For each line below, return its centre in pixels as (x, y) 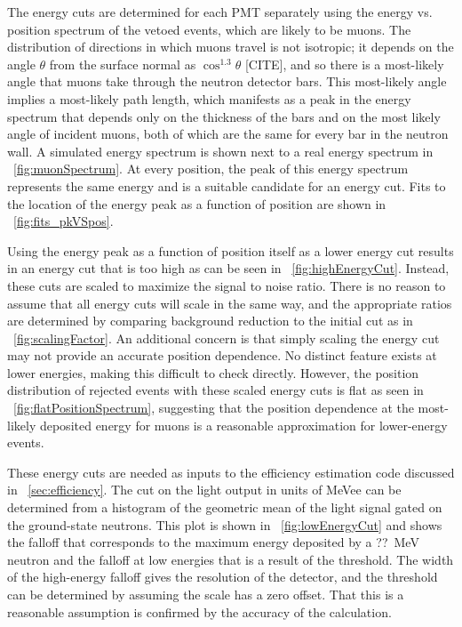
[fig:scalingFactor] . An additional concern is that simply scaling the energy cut (227, 338)
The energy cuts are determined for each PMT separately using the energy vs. (220, 12)
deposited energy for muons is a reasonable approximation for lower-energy (243, 425)
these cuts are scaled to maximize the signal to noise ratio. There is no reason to (227, 285)
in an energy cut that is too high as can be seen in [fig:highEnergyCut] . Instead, (228, 268)
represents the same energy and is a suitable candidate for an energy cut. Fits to (227, 185)
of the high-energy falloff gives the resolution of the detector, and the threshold (223, 577)
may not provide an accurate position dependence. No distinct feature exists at (222, 355)
